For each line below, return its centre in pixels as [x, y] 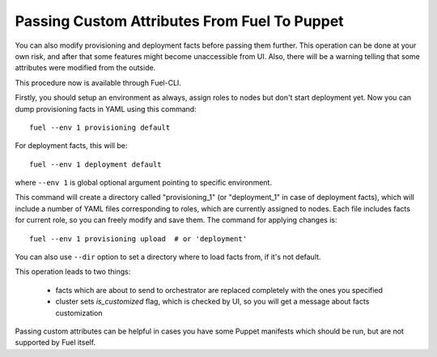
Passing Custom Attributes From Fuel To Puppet [179, 21]
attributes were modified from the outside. [85, 68]
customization [79, 312]
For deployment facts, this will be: [71, 146]
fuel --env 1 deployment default [95, 164]
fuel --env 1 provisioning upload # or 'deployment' [138, 238]
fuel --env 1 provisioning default [100, 127]
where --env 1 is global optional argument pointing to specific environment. [144, 183]
